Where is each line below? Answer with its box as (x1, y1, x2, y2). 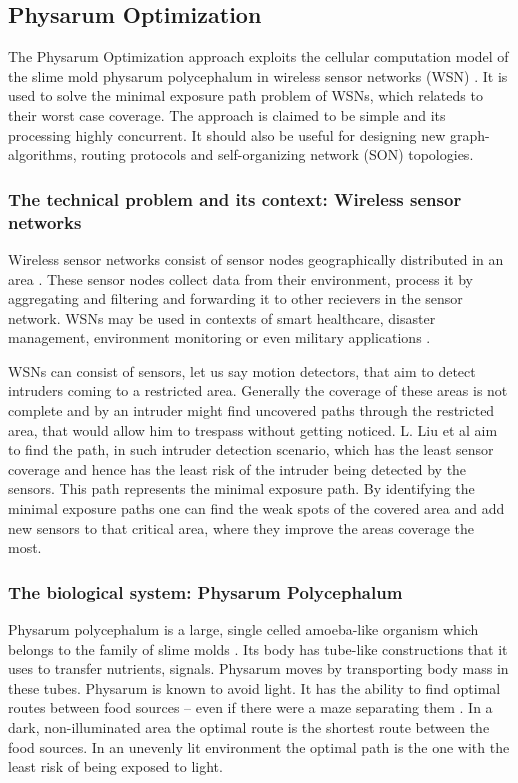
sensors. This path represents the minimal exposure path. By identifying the (8, 478, 475, 499)
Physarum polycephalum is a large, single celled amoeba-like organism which (8, 619, 479, 640)
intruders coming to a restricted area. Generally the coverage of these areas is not (8, 380, 508, 401)
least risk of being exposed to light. (8, 756, 223, 777)
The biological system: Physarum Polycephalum (8, 579, 403, 604)
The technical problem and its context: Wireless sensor (8, 186, 462, 211)
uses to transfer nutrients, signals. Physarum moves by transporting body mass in (8, 658, 509, 679)
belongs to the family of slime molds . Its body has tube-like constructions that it (8, 638, 508, 659)
